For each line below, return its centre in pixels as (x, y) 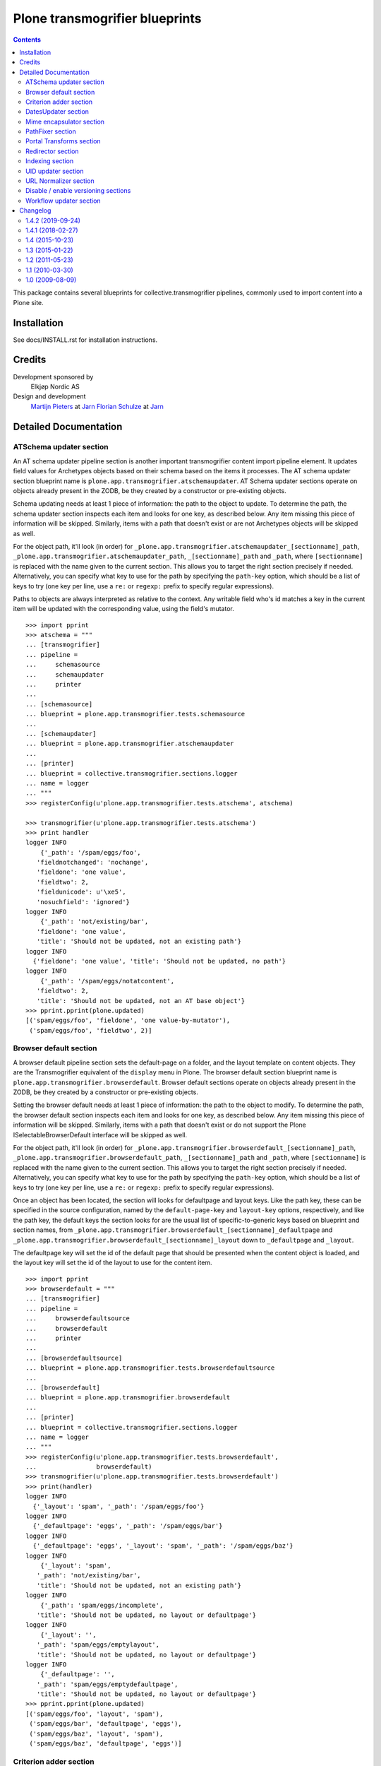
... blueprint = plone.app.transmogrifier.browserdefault (128, 1398)
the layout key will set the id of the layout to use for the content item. (113, 1263)
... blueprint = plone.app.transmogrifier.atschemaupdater (130, 744)
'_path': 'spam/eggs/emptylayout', (98, 1645)
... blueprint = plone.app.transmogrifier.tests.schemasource (135, 714)
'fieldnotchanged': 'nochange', (92, 863)
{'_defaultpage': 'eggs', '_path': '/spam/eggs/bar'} (128, 1526)
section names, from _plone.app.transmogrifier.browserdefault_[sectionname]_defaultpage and (173, 1230)
